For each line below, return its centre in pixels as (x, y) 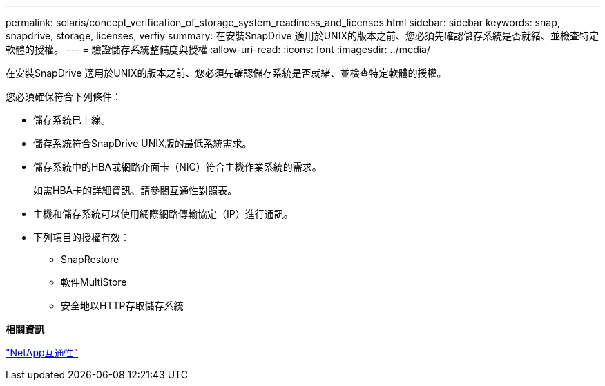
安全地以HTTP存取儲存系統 (122, 306)
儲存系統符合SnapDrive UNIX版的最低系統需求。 (143, 143)
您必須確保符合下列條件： (64, 96)
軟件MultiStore (94, 282)
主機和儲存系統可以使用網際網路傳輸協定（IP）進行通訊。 (163, 214)
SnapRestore (90, 259)
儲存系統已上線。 (72, 120)
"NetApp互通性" (42, 353)
